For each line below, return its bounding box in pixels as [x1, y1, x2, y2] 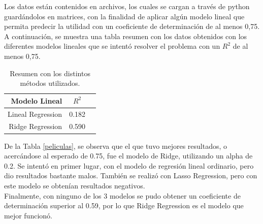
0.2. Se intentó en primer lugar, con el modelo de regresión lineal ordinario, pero [4, 160, 254, 171]
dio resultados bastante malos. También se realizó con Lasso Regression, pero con [4, 170, 257, 181]
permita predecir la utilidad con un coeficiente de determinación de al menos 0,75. [4, 21, 260, 31]
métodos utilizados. [20, 78, 80, 88]
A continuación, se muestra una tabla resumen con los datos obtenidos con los [4, 30, 247, 41]
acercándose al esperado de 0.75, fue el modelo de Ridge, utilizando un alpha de [4, 150, 253, 161]
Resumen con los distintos [10, 68, 90, 78]
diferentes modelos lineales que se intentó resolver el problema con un [4, 41, 220, 51]
